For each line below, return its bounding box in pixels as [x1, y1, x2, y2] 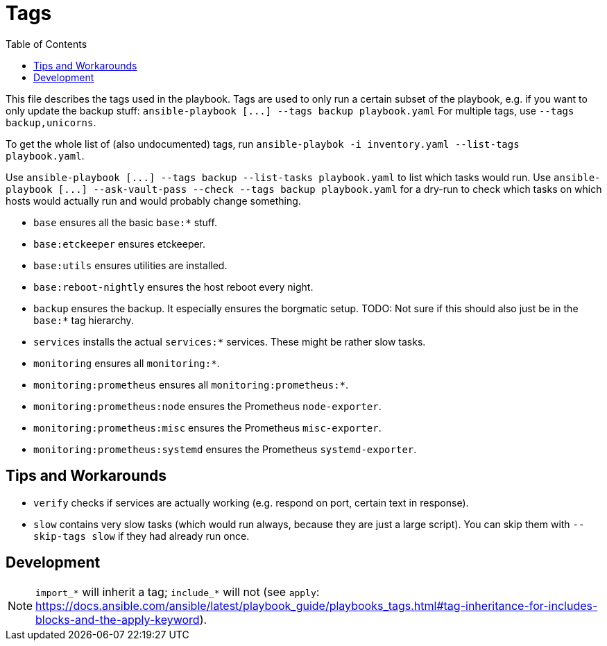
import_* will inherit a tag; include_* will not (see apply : [35, 585, 320, 600]
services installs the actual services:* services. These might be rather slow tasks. [33, 335, 426, 348]
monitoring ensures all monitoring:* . [33, 357, 220, 369]
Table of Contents [6, 37, 87, 50]
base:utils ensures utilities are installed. [33, 259, 228, 271]
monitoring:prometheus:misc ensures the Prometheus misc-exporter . [33, 421, 382, 434]
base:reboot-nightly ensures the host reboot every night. [33, 280, 314, 293]
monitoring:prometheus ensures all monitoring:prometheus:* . [33, 378, 349, 391]
